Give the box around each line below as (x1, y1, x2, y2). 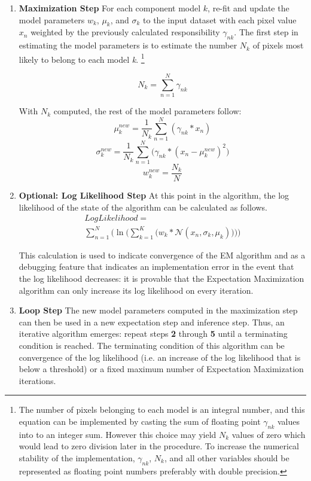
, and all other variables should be (164, 451, 289, 464)
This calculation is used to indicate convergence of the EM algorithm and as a (19, 248, 306, 261)
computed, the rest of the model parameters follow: (53, 105, 242, 117)
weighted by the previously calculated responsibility (31, 26, 220, 38)
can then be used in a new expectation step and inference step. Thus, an (19, 315, 285, 328)
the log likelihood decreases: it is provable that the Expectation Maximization (19, 272, 304, 284)
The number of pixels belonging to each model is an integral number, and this (19, 403, 305, 416)
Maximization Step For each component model (19, 2, 201, 14)
